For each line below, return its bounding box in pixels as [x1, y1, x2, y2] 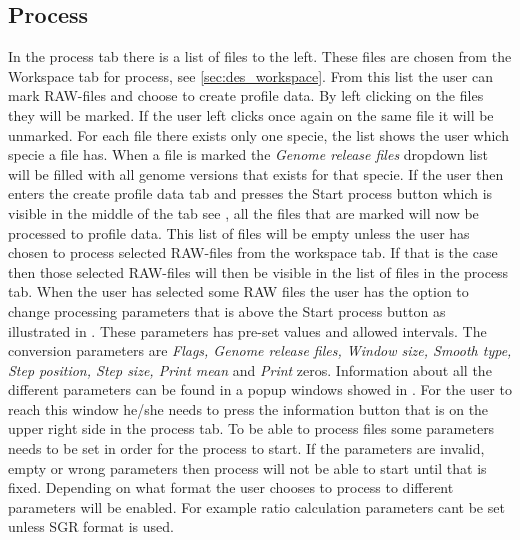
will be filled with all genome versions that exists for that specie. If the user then [8, 163, 504, 184]
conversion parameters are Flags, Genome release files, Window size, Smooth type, [8, 340, 512, 361]
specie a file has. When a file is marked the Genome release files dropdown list [8, 144, 488, 165]
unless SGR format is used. [8, 516, 174, 537]
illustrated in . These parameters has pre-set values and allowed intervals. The [8, 320, 487, 341]
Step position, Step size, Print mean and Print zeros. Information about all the [8, 359, 492, 380]
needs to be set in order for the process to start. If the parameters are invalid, [8, 438, 485, 459]
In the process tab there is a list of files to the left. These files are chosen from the [8, 46, 512, 67]
